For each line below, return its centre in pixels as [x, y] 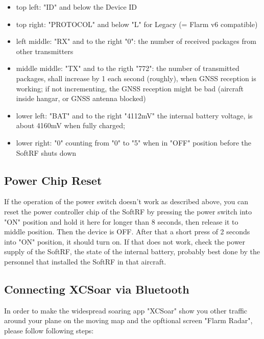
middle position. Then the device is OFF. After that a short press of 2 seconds [127, 232]
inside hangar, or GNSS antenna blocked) [81, 98]
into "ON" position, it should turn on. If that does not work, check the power [125, 241]
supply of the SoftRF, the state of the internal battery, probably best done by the [132, 251]
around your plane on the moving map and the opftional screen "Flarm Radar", [128, 320]
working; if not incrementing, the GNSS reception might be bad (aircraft [130, 88]
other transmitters [45, 51]
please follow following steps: [49, 330]
